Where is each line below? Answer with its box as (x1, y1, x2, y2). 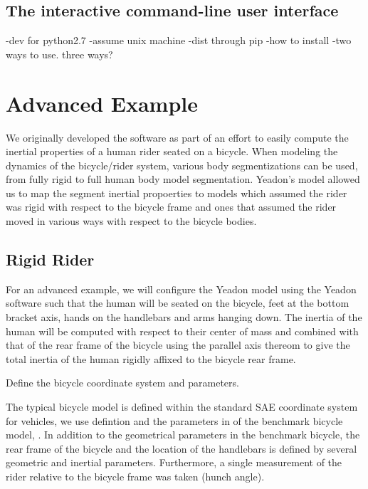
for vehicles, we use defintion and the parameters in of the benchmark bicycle (6, 413, 343, 428)
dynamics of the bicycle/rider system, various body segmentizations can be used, (6, 157, 358, 172)
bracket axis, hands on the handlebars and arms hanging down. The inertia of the (6, 310, 362, 325)
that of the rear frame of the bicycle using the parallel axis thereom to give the (6, 337, 350, 352)
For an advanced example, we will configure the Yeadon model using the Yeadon (6, 281, 357, 296)
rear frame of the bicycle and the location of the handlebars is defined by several (6, 441, 357, 456)
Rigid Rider (6, 248, 95, 270)
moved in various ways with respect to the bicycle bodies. (6, 214, 257, 228)
